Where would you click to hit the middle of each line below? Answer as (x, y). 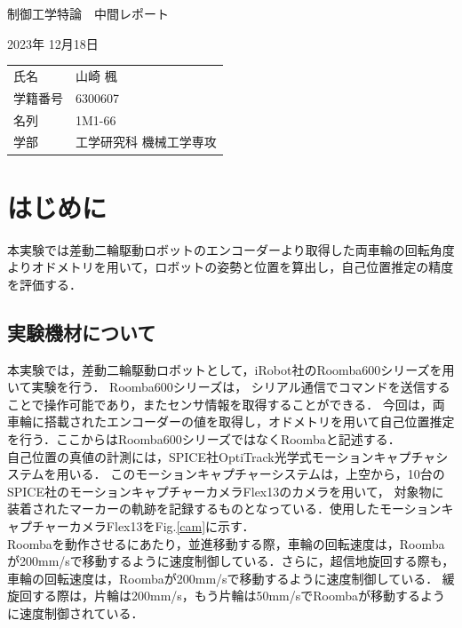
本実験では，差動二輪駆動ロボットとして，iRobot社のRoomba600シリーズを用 (231, 369)
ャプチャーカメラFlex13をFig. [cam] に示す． (131, 526)
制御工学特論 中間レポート (88, 13)
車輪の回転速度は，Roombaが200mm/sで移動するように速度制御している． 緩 (231, 578)
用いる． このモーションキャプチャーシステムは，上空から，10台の (251, 474)
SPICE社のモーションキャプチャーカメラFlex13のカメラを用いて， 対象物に (226, 491)
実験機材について (82, 332)
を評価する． (44, 284)
